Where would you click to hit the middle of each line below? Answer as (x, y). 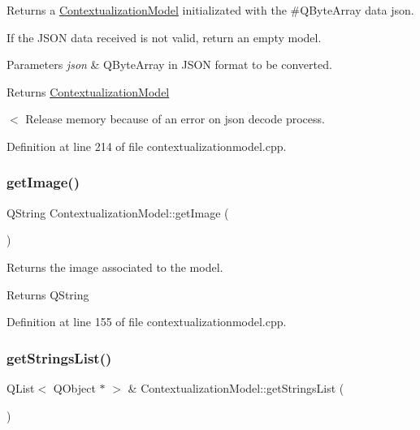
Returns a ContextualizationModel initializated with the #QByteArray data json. (210, 10)
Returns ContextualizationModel (88, 91)
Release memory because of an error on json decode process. (175, 119)
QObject (74, 387)
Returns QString (48, 294)
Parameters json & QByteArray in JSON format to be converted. (169, 64)
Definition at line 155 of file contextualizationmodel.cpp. (147, 322)
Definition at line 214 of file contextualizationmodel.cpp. (147, 146)
